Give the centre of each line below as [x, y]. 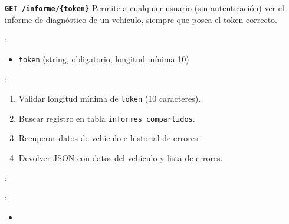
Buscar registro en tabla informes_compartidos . [107, 118]
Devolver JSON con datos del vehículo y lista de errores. [121, 158]
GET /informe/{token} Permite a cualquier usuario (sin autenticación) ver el [144, 8]
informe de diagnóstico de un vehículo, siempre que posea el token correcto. [141, 19]
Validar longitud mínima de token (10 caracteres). [110, 98]
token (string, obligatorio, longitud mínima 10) [104, 58]
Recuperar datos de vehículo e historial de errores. [109, 138]
